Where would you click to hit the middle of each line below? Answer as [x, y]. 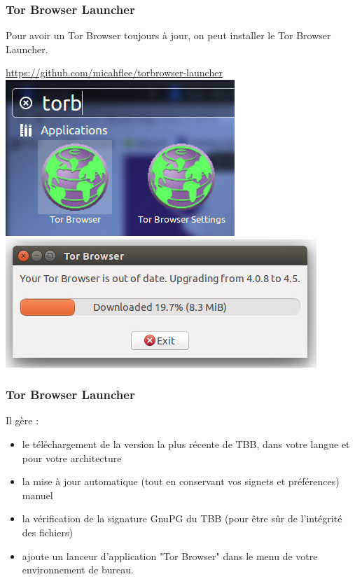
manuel [37, 495]
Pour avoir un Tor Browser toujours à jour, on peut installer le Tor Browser [168, 35]
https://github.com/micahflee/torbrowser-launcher [114, 72]
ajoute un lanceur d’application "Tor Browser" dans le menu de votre [170, 556]
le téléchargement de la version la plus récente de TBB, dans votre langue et [186, 444]
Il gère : [22, 420]
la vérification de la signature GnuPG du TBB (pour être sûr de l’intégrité [182, 518]
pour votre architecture [72, 458]
